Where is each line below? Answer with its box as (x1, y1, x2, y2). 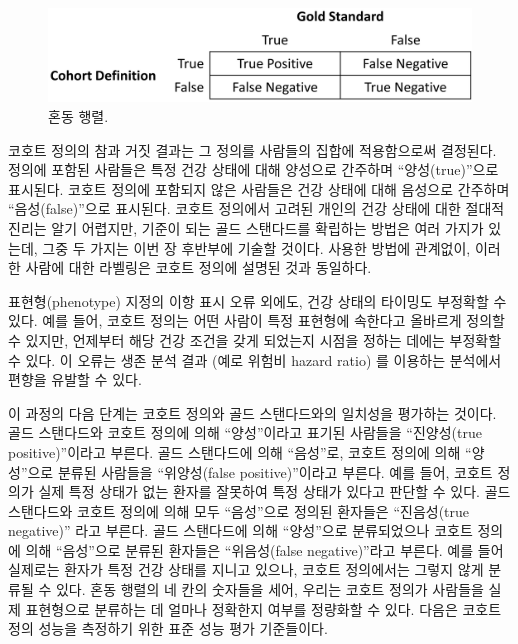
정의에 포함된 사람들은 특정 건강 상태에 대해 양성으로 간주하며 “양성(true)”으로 (8, 159, 499, 180)
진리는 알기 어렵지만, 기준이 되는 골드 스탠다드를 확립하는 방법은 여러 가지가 (8, 217, 484, 238)
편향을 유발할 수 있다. (8, 369, 142, 390)
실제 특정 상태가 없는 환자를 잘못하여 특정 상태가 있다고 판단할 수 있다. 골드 (38, 481, 511, 502)
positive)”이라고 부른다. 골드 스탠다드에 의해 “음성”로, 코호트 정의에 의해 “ (8, 441, 472, 462)
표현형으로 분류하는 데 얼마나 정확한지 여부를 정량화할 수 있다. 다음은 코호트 (25, 598, 502, 619)
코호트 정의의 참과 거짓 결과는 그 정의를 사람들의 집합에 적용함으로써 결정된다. (8, 139, 497, 160)
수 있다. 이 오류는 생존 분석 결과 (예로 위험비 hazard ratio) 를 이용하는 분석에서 (8, 349, 502, 370)
